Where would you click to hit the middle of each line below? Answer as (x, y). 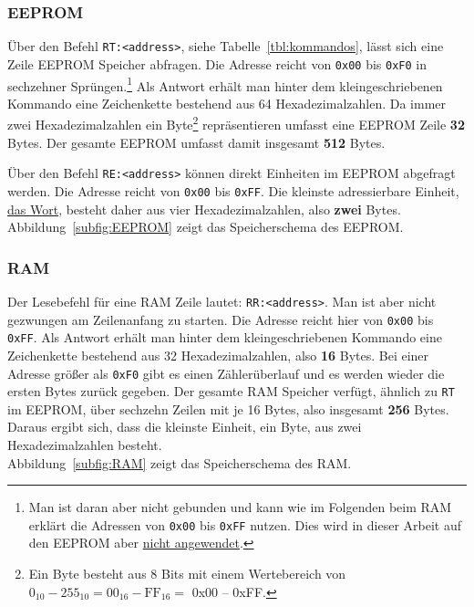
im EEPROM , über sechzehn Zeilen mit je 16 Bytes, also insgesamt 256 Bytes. (228, 408)
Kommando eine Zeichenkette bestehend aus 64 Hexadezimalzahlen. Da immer (227, 103)
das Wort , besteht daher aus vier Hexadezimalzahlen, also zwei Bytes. (204, 209)
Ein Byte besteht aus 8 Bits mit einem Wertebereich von (187, 574)
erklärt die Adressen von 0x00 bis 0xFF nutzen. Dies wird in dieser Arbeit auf (245, 524)
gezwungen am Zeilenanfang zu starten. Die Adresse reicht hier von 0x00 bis (221, 319)
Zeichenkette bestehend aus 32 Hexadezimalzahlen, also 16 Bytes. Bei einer (218, 355)
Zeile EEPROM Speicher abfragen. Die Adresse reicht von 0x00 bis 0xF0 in (217, 63)
